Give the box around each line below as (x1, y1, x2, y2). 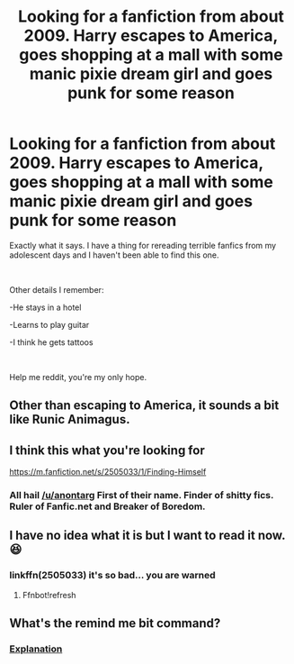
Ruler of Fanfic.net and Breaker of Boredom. (9, 500, 206, 513)
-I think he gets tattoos (9, 336, 94, 348)
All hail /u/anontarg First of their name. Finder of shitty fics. (9, 489, 274, 502)
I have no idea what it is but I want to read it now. (9, 528, 286, 543)
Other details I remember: (9, 284, 104, 295)
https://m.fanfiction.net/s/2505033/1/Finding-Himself (9, 467, 207, 478)
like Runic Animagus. (9, 412, 130, 427)
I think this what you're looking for (9, 442, 205, 458)
